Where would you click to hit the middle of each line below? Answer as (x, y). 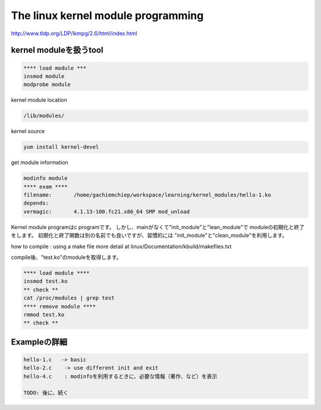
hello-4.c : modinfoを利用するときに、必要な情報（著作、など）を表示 (120, 376)
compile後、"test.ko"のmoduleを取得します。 (66, 257)
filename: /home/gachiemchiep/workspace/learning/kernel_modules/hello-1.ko (147, 195)
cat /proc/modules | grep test (69, 298)
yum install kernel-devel (61, 147)
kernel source (28, 132)
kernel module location (39, 100)
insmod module (44, 76)
